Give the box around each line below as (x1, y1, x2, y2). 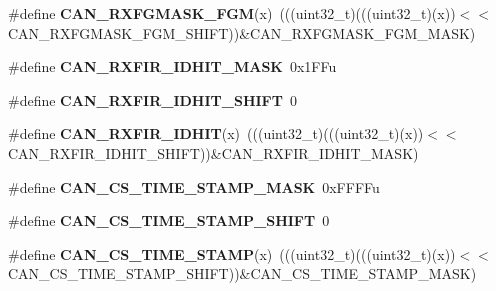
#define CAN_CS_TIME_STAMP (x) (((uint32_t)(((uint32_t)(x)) (8, 243, 456, 264)
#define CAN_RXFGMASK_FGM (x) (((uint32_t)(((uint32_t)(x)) (8, 3, 456, 23)
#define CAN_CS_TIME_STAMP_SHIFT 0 (8, 210, 330, 231)
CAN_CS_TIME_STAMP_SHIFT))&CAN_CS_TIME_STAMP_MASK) (8, 263, 477, 284)
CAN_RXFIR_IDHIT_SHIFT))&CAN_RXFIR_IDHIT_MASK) (8, 142, 419, 163)
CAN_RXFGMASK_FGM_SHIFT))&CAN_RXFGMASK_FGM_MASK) (8, 22, 476, 43)
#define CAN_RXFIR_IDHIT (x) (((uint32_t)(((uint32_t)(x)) (8, 123, 424, 144)
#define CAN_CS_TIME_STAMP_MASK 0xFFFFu (8, 176, 380, 197)
